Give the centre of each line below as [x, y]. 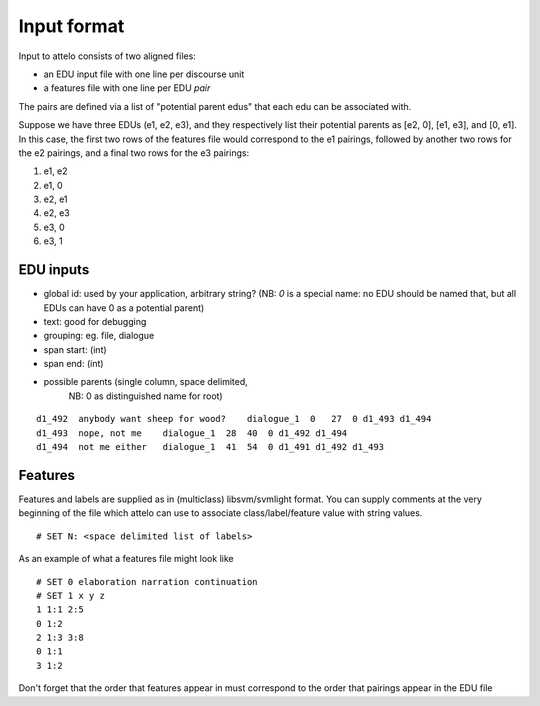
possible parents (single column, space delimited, [146, 382]
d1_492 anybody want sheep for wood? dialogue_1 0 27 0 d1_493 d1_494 [234, 419]
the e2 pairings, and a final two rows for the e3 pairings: [134, 152]
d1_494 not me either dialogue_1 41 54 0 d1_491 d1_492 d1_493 [210, 447]
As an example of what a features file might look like [126, 559]
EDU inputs [54, 270]
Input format [71, 26]
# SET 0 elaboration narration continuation [147, 581]
